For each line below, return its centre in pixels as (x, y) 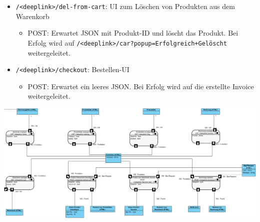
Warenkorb (32, 16)
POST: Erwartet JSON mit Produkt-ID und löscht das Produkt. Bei (133, 33)
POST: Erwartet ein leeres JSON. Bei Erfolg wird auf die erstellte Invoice (141, 86)
